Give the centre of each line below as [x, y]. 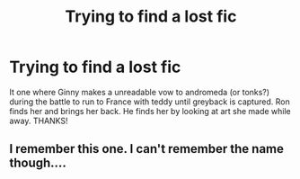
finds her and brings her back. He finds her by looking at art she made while [150, 111]
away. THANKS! [39, 121]
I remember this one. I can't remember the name [147, 149]
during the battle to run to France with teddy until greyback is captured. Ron [150, 102]
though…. [38, 163]
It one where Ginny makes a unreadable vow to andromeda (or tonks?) [140, 92]
